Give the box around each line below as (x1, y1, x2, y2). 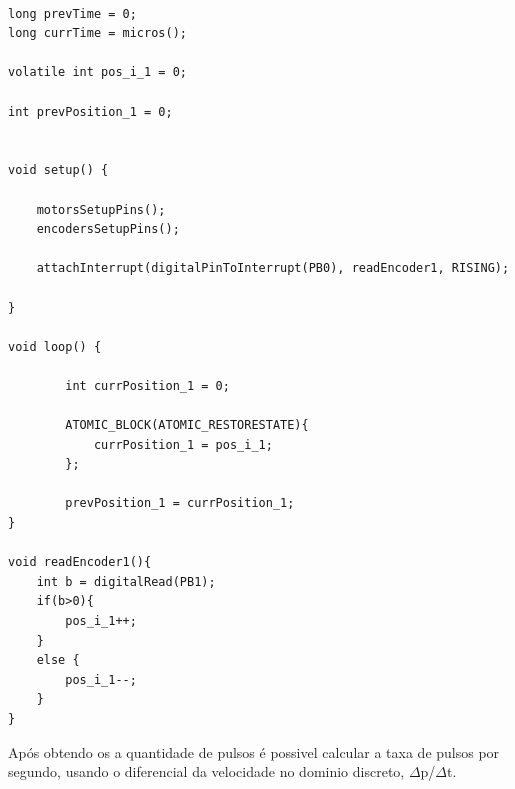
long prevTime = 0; (8, 6, 137, 21)
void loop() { (8, 339, 102, 354)
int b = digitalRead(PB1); (36, 574, 216, 589)
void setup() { (8, 163, 109, 178)
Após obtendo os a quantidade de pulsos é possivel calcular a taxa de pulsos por (8, 741, 500, 762)
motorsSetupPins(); (36, 202, 166, 217)
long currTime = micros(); (8, 26, 187, 41)
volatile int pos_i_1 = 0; (8, 65, 187, 80)
